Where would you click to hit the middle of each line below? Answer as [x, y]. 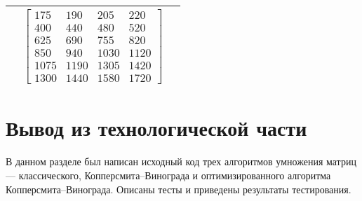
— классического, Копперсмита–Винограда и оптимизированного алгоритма [168, 175]
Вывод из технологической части [156, 128]
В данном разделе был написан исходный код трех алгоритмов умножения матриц [181, 161]
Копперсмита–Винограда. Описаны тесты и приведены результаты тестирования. [179, 189]
